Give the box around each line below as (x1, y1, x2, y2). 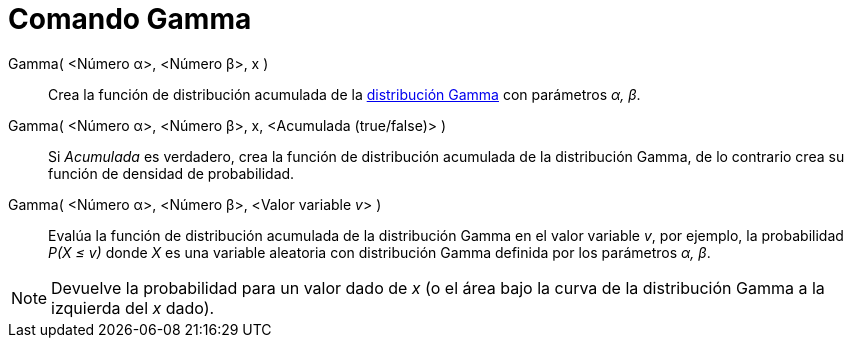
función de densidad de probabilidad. (48, 164, 295, 182)
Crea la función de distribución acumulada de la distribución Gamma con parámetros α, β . (48, 85, 641, 103)
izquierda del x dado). (51, 297, 215, 318)
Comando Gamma (8, 2, 252, 36)
